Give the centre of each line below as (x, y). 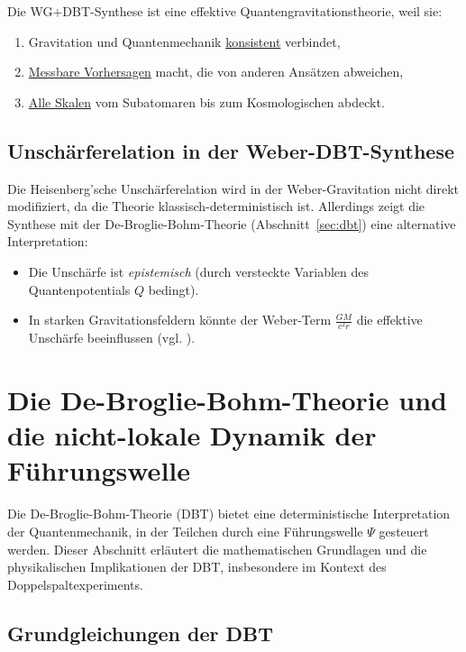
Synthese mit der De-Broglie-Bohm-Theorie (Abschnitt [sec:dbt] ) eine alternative (232, 223)
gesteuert (404, 531)
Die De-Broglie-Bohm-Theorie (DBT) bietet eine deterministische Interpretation (229, 514)
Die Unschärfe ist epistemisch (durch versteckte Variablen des (199, 271)
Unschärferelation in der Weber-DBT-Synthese (231, 150)
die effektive (389, 320)
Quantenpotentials (79, 289)
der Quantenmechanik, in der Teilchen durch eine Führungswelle (185, 531)
